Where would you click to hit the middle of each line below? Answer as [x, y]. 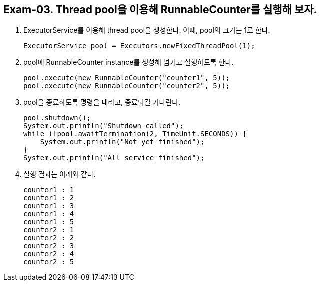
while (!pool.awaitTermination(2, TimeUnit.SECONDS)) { [135, 134]
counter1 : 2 [49, 198]
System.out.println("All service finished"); [114, 158]
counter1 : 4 [49, 214]
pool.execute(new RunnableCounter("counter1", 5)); [127, 78]
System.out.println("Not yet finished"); [122, 142]
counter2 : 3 [49, 246]
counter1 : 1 [49, 190]
